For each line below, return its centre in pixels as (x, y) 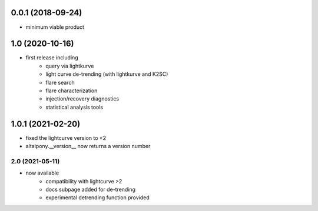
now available (42, 173)
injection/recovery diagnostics (82, 99)
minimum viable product (55, 27)
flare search (60, 82)
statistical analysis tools (74, 107)
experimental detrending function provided (97, 197)
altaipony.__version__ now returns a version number (88, 146)
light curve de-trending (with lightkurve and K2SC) (107, 74)
